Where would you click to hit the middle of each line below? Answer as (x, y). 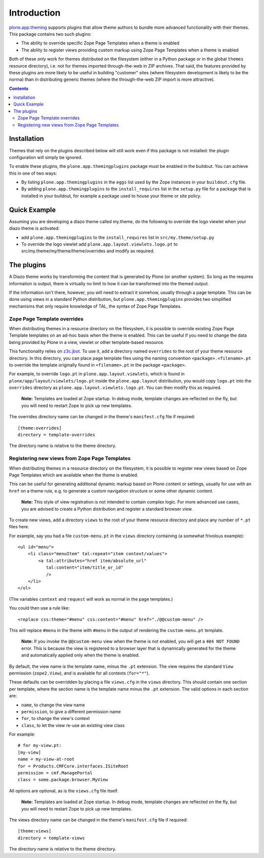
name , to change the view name (53, 705)
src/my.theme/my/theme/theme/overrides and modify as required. (88, 251)
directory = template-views (51, 838)
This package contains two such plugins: (50, 34)
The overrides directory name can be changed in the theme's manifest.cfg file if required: (102, 417)
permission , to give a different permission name (71, 711)
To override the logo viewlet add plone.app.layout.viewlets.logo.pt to (99, 244)
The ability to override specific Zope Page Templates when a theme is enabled (100, 43)
